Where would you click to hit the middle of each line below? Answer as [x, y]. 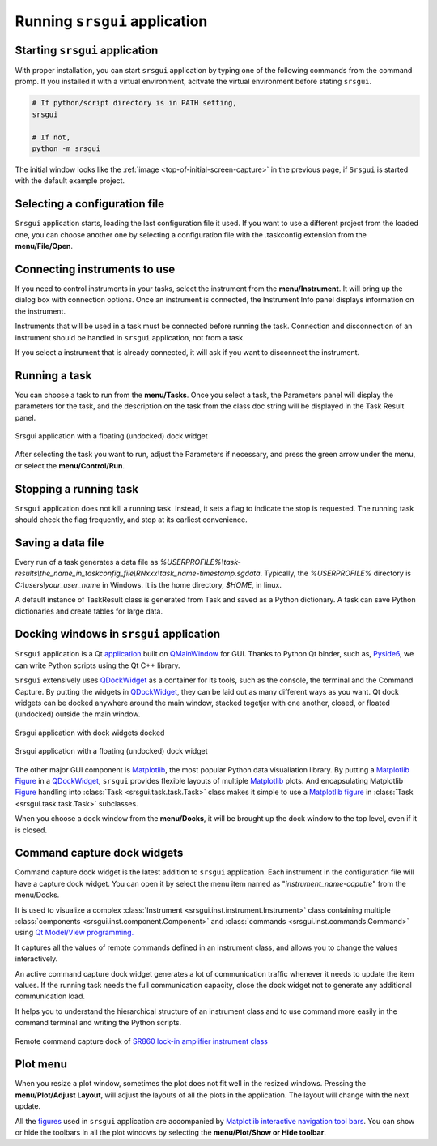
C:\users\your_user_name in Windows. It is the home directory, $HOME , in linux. [148, 584]
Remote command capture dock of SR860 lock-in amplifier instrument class [142, 1041]
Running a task [53, 376]
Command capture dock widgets [99, 853]
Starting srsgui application [87, 50]
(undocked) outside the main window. [78, 714]
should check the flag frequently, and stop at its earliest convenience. [132, 520]
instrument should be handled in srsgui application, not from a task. [130, 337]
